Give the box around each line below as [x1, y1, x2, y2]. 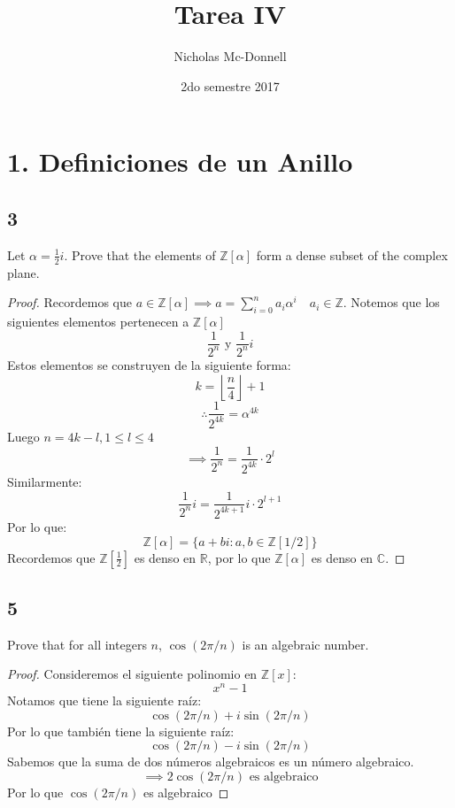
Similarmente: [7, 472, 82, 490]
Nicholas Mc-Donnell [174, 47, 287, 65]
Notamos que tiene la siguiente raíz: [7, 690, 202, 709]
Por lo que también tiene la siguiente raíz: [7, 721, 235, 740]
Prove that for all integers [7, 635, 147, 653]
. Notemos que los [343, 293, 440, 312]
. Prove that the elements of [64, 245, 216, 264]
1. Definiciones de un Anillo [7, 143, 353, 180]
